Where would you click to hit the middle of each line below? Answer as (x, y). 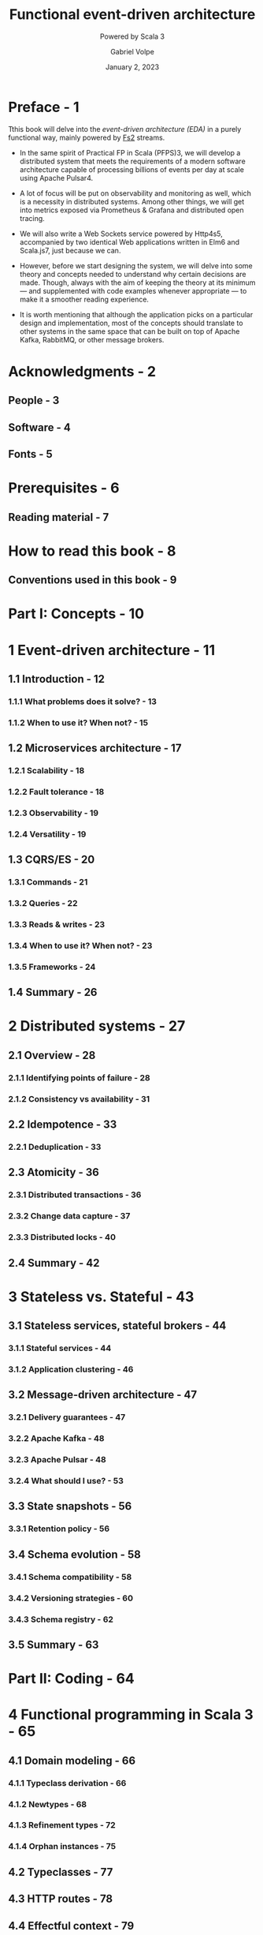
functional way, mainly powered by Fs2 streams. (87, 137)
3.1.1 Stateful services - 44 (60, 1349)
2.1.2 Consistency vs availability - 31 (79, 1098)
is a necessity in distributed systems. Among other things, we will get (132, 201)
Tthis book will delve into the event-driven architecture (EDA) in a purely (125, 129)
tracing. (32, 218)
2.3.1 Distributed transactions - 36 (75, 1195)
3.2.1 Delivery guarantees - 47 (67, 1417)
